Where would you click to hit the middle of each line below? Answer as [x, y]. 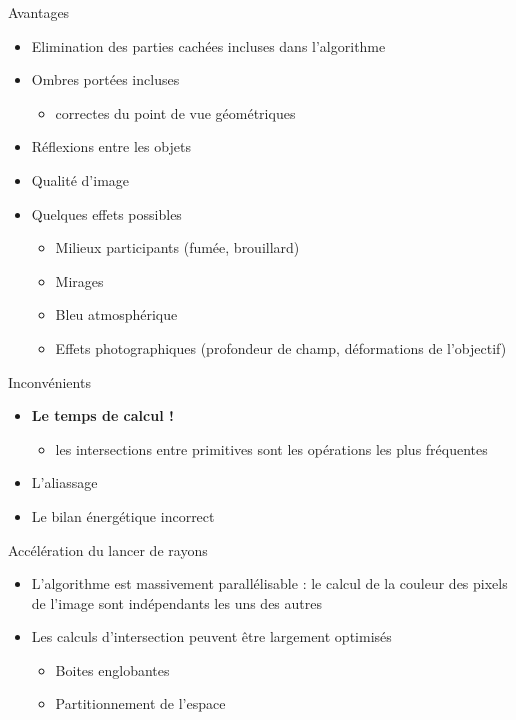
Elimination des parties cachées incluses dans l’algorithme [208, 45]
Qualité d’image [80, 179]
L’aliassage [64, 482]
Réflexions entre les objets [111, 146]
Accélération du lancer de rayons [108, 549]
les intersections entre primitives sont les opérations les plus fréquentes [271, 448]
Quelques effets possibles [106, 213]
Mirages [79, 280]
